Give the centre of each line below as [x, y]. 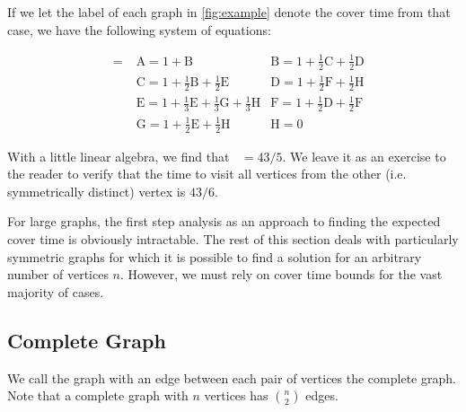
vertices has [236, 395]
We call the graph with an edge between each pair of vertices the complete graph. [232, 377]
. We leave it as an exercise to [364, 156]
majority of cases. [56, 291]
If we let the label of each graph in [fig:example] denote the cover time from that [229, 12]
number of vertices [58, 274]
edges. [322, 395]
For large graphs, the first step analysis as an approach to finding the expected [224, 221]
